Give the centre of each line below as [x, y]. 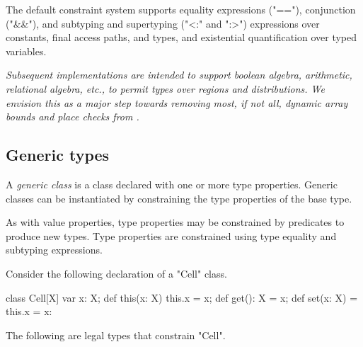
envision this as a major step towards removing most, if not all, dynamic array [177, 102]
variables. [26, 51]
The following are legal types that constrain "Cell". [116, 335]
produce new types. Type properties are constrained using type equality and [171, 235]
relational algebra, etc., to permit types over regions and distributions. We [165, 88]
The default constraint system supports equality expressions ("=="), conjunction [181, 9]
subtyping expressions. [54, 250]
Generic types [58, 155]
